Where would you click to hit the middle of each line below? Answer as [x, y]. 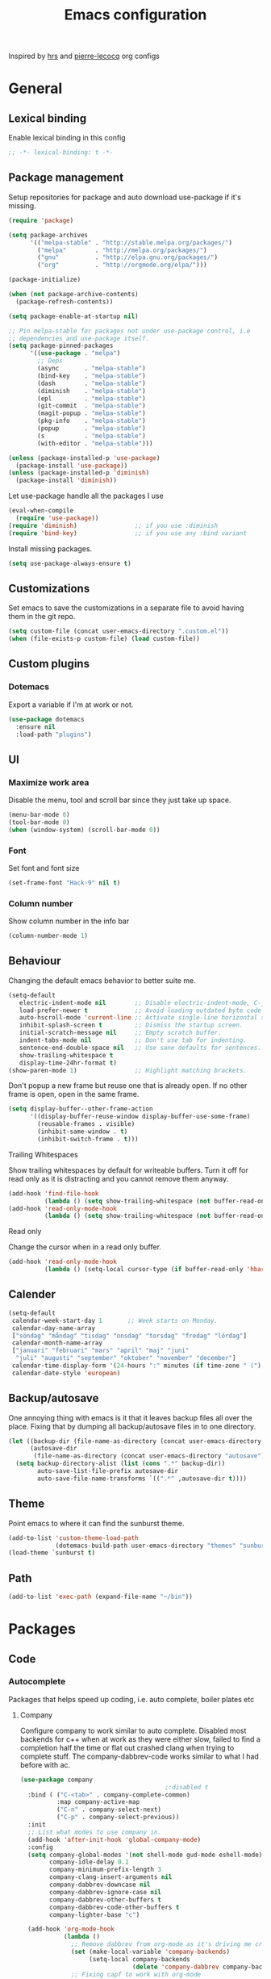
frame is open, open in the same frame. [74, 1094]
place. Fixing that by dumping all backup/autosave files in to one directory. [132, 1426]
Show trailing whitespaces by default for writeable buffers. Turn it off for [128, 1170]
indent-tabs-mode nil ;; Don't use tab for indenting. [133, 1040]
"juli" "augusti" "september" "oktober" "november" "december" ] [126, 1358]
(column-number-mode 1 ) [48, 936]
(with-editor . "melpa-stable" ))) [95, 443]
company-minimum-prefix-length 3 [106, 1870]
